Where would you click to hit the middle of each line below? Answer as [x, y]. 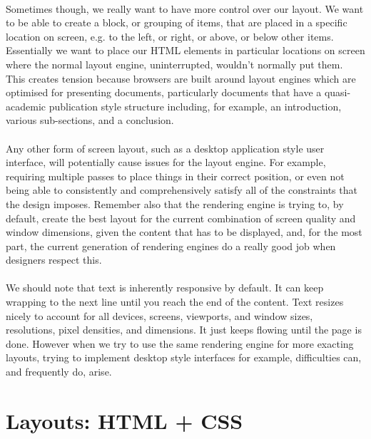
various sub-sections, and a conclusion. [90, 120]
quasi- [337, 92]
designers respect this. [54, 260]
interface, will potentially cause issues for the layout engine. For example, [166, 162]
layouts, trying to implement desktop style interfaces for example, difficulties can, [184, 357]
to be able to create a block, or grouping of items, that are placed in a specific [177, 22]
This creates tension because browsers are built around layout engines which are [181, 78]
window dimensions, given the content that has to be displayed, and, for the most [184, 232]
